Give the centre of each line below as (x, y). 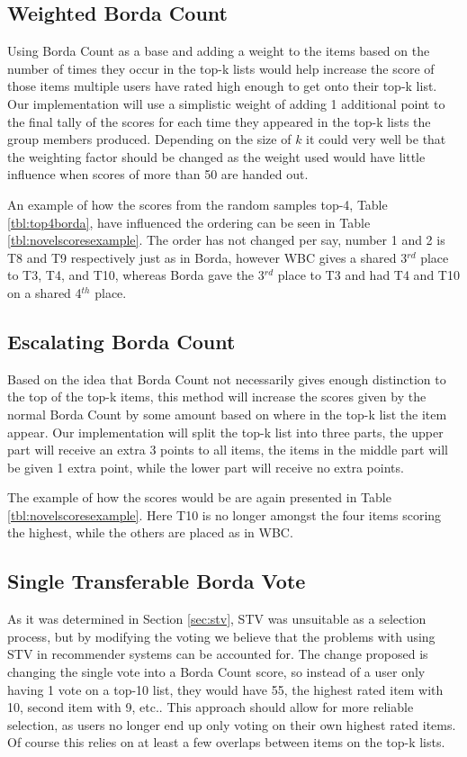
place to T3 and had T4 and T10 (368, 275)
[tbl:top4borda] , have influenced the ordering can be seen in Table (189, 222)
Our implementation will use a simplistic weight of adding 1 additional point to (226, 103)
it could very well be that (376, 139)
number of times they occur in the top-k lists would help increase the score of (221, 68)
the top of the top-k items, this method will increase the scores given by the (217, 397)
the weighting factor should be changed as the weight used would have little (216, 156)
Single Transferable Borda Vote (157, 581)
